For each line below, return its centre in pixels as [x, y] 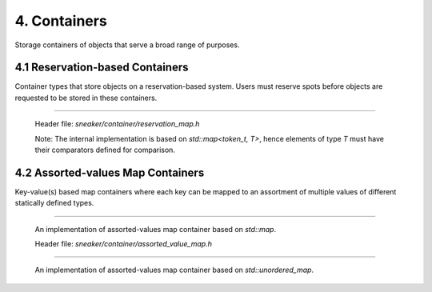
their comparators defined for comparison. [105, 150]
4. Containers [61, 21]
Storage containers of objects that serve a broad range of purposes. [127, 45]
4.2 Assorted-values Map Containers [110, 172]
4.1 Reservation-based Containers [102, 68]
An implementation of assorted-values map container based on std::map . [155, 229]
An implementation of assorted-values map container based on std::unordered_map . [174, 270]
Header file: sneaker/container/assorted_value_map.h [123, 244]
